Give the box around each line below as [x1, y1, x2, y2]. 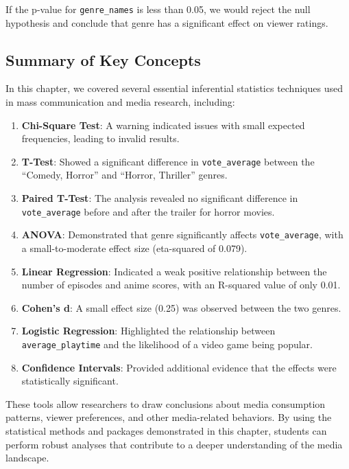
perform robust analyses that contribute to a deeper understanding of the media [5, 437, 343, 451]
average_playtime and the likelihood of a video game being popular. [21, 336, 313, 351]
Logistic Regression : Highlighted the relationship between [21, 323, 276, 338]
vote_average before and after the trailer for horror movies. [21, 204, 275, 218]
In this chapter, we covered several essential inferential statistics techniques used [5, 81, 343, 95]
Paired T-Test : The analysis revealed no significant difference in [21, 191, 298, 205]
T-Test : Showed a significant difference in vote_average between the [21, 154, 315, 168]
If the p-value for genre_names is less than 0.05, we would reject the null [5, 2, 311, 16]
